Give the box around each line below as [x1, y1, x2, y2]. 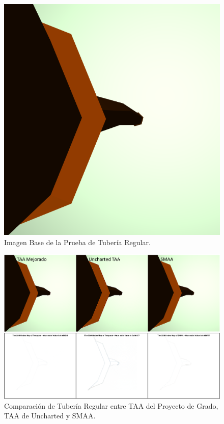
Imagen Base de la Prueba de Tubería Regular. [4, 236, 151, 247]
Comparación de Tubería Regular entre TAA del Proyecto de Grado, [4, 400, 218, 411]
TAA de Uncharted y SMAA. [4, 410, 96, 421]
